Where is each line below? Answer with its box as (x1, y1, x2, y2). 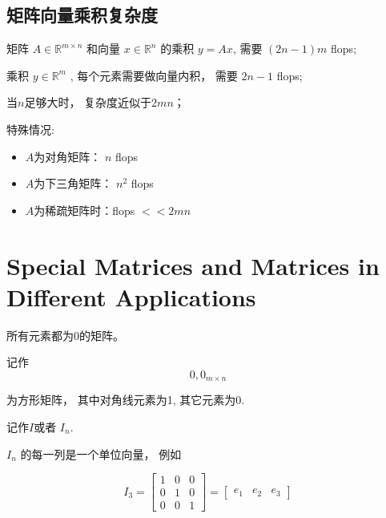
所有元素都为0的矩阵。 (6, 326, 124, 343)
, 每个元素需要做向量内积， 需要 (70, 67, 238, 83)
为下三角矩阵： (34, 175, 113, 192)
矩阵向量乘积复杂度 (6, 2, 158, 27)
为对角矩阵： (34, 148, 102, 164)
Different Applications (6, 280, 256, 313)
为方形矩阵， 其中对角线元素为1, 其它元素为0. (6, 391, 245, 408)
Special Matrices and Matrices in (6, 249, 380, 281)
